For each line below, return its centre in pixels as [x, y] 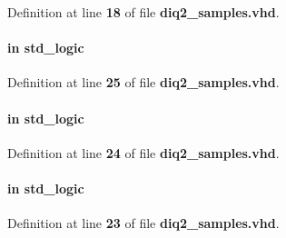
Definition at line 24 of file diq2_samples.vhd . [143, 152]
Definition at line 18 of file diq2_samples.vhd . [143, 12]
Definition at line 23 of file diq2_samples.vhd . [143, 223]
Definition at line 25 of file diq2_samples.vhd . [143, 82]
